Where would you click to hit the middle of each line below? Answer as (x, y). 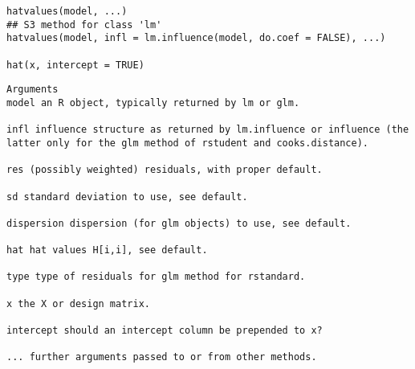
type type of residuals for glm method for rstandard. (156, 277)
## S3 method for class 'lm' (84, 25)
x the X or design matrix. (78, 303)
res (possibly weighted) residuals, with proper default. (165, 170)
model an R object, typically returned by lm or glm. (153, 102)
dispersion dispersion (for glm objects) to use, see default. (179, 223)
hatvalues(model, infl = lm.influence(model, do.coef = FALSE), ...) (196, 38)
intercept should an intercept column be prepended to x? (165, 331)
